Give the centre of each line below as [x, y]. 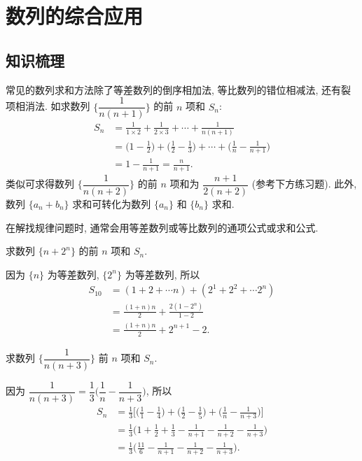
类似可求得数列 [40, 184]
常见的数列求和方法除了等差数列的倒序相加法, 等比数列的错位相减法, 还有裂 [179, 89]
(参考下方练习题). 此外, [304, 184]
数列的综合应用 [75, 16]
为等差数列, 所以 [162, 274]
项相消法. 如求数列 [48, 106]
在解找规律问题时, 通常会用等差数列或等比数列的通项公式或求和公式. [162, 227]
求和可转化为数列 [112, 203]
